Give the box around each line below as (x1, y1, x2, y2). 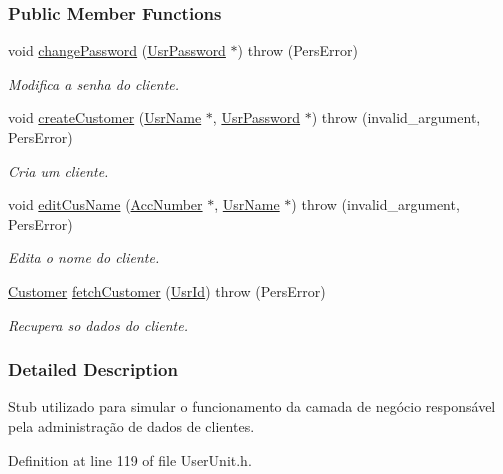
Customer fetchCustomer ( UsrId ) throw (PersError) (8, 280, 326, 301)
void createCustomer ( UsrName (8, 107, 202, 128)
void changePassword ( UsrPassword (8, 40, 226, 61)
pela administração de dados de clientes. (8, 415, 255, 436)
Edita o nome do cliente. (8, 247, 160, 268)
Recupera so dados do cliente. (8, 314, 188, 335)
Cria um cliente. (8, 160, 109, 181)
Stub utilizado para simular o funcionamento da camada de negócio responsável (8, 396, 496, 417)
